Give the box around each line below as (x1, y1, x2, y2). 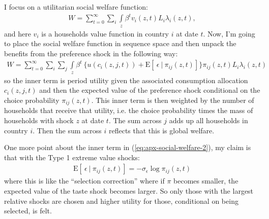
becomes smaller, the (173, 175, 238, 186)
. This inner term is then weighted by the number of (91, 94, 254, 105)
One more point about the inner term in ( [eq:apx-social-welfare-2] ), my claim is (4, 142, 251, 153)
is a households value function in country (41, 28, 169, 39)
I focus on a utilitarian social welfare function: (4, 2, 148, 12)
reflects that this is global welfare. (108, 125, 215, 135)
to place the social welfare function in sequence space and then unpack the (4, 38, 236, 49)
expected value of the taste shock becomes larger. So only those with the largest (4, 185, 254, 196)
